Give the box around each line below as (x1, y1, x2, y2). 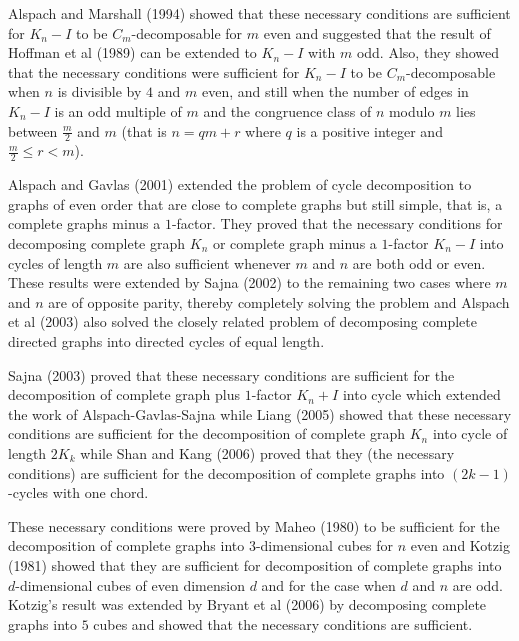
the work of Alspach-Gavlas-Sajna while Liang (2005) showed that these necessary (8, 403, 512, 424)
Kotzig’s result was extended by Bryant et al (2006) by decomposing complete (8, 594, 487, 615)
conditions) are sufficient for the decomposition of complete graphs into (8, 462, 445, 483)
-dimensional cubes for (255, 535, 394, 556)
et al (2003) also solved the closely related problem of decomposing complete (8, 311, 477, 332)
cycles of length (8, 252, 103, 273)
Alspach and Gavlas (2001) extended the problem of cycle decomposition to (8, 174, 472, 195)
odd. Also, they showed (356, 42, 500, 63)
